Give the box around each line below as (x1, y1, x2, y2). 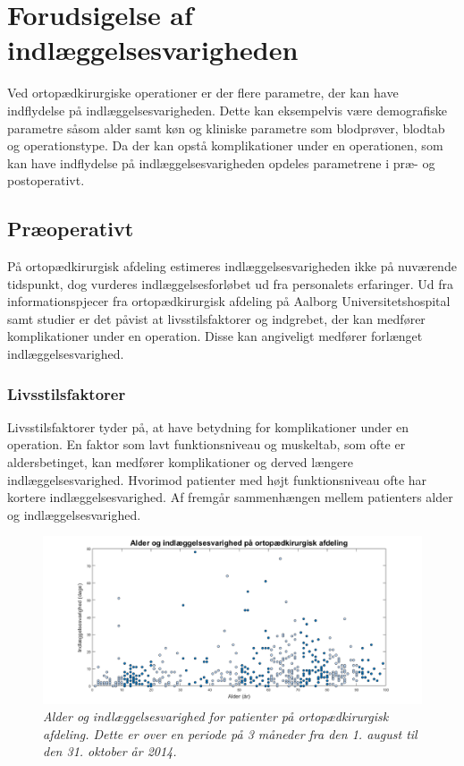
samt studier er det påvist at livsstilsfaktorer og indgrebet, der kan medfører (7, 309, 426, 328)
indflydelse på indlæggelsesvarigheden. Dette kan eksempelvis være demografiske (7, 100, 447, 119)
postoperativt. (7, 171, 85, 190)
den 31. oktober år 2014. (43, 742, 177, 761)
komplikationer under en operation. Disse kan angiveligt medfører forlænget (7, 327, 423, 345)
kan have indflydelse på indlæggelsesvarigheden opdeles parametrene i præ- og (7, 153, 435, 172)
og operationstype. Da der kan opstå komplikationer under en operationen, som (7, 136, 443, 155)
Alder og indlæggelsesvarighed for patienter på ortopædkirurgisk (43, 707, 389, 726)
